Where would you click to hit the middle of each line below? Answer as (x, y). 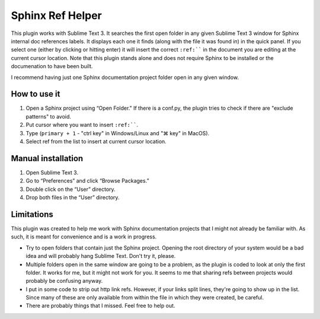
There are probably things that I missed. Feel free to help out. (100, 306)
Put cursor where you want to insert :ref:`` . (82, 125)
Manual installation (47, 158)
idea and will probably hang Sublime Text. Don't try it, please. (101, 256)
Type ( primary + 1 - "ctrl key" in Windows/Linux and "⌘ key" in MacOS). (118, 133)
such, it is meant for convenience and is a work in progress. (84, 237)
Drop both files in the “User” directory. (73, 197)
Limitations (32, 214)
